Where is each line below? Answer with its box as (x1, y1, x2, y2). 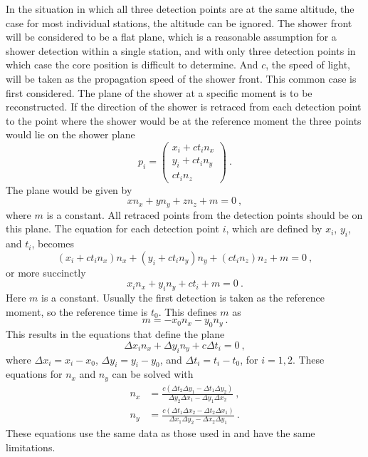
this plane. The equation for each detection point (6, 221, 219, 236)
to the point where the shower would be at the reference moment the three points (6, 113, 362, 128)
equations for (6, 366, 63, 381)
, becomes (31, 236, 75, 251)
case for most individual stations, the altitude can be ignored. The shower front (6, 15, 352, 30)
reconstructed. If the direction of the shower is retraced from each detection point (6, 99, 362, 114)
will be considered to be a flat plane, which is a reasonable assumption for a (6, 29, 337, 44)
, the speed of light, (266, 57, 350, 72)
